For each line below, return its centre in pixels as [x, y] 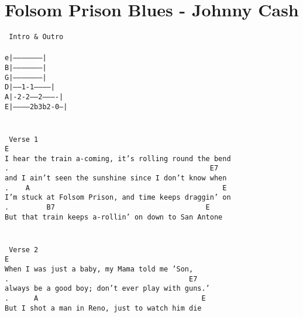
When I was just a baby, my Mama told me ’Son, [99, 269]
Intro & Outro [36, 37]
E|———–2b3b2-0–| [36, 107]
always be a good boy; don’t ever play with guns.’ [107, 289]
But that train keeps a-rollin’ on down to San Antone [114, 217]
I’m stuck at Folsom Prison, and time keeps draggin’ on [118, 198]
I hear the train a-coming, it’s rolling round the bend [118, 158]
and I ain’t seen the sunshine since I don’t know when [116, 178]
